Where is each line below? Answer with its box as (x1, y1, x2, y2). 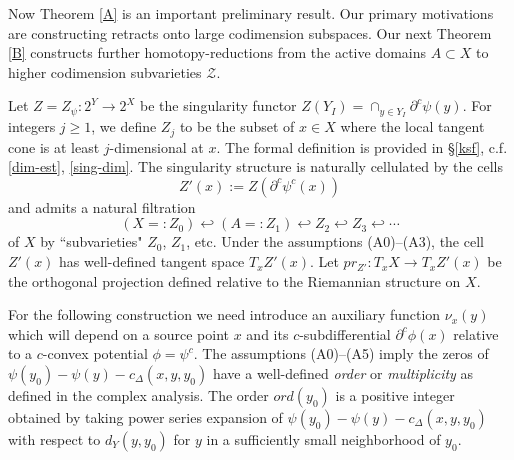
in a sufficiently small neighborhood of (206, 429, 441, 450)
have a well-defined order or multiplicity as (212, 363, 474, 384)
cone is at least (8, 136, 100, 157)
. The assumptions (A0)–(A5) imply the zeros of (193, 343, 489, 364)
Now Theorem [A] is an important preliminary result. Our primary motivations (8, 3, 494, 23)
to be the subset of (179, 116, 295, 137)
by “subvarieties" (40, 231, 143, 252)
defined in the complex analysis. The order (8, 385, 269, 406)
